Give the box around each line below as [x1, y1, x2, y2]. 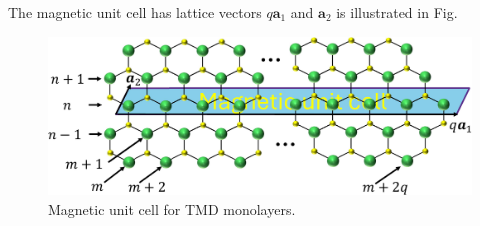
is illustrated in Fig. [336, 2, 458, 22]
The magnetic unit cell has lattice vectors [8, 2, 262, 22]
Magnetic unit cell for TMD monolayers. [48, 198, 296, 219]
